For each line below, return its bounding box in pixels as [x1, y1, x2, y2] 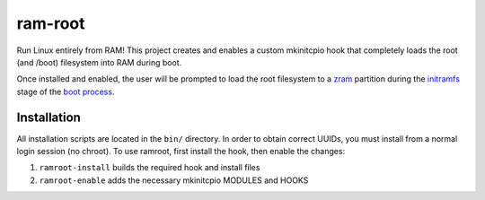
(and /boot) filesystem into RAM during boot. [16, 57, 182, 67]
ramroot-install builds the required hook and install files [39, 162, 260, 173]
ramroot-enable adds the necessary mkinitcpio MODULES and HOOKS [39, 175, 309, 186]
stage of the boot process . [16, 86, 115, 97]
